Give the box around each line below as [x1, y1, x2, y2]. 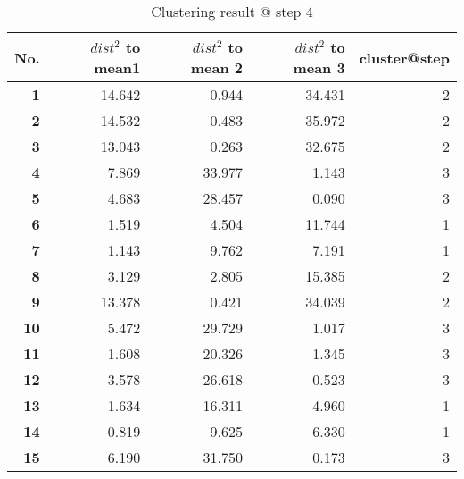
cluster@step [359, 46, 450, 68]
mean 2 [190, 57, 243, 78]
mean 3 [293, 57, 345, 78]
